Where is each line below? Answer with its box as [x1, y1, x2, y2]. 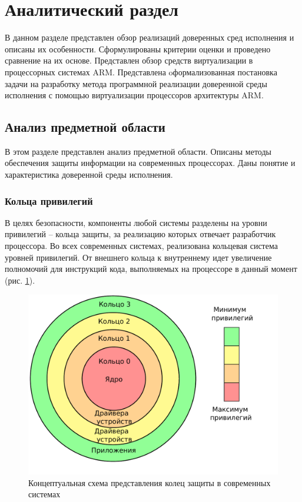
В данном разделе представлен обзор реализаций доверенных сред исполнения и [5, 31, 294, 44]
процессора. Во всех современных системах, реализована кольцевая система [5, 240, 278, 252]
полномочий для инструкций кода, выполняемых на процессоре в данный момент [5, 262, 297, 275]
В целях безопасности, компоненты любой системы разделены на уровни [5, 216, 267, 228]
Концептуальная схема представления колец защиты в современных [28, 476, 271, 488]
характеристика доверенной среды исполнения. [5, 168, 173, 181]
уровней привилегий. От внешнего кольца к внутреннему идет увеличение [5, 251, 272, 263]
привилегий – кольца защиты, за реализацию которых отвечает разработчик [5, 228, 276, 240]
